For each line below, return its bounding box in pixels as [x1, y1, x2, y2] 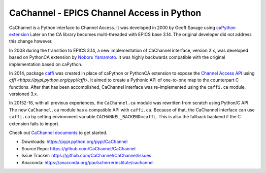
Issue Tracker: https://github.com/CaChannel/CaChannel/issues [21, 153, 152, 159]
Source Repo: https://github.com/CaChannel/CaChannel [21, 145, 135, 151]
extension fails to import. [9, 121, 60, 127]
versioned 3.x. [9, 91, 38, 97]
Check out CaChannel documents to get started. [9, 130, 108, 136]
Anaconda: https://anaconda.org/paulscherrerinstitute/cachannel [21, 159, 154, 165]
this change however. [9, 38, 53, 44]
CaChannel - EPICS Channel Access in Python [9, 7, 201, 18]
